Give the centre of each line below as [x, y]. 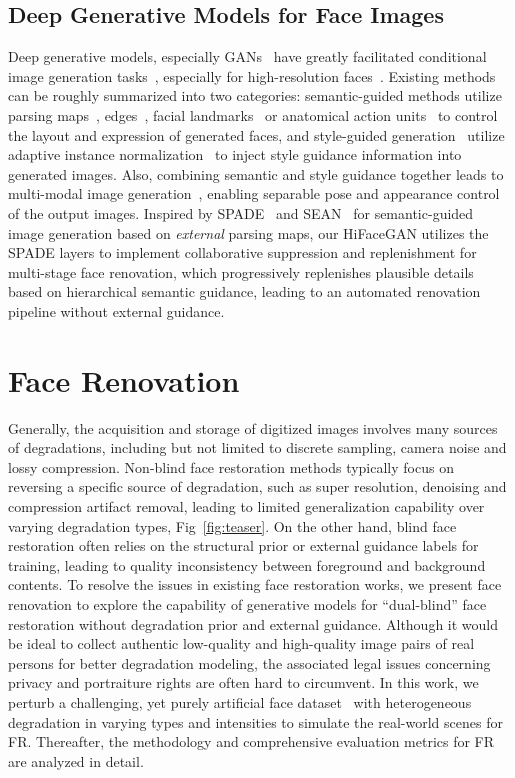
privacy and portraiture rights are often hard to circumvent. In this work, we [243, 682]
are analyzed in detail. [76, 760]
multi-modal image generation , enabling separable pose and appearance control [254, 193]
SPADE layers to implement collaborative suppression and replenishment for [242, 252]
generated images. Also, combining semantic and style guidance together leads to [256, 173]
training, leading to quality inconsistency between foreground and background [247, 564]
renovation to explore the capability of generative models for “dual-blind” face [247, 603]
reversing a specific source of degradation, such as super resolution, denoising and [257, 486]
